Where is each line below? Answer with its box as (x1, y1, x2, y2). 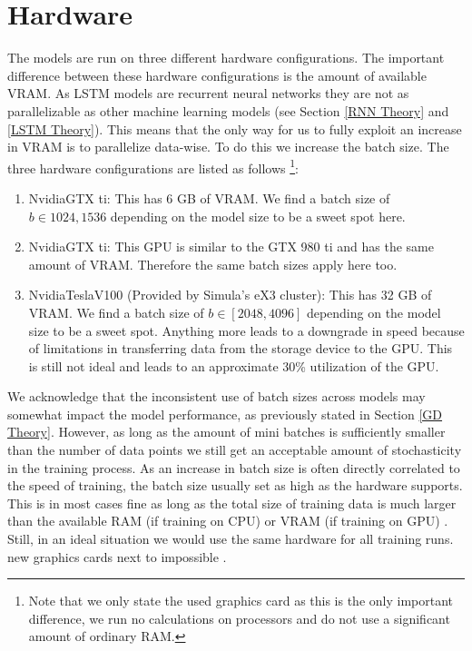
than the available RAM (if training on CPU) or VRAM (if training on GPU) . (7, 511, 448, 530)
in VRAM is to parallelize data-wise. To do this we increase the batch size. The (7, 137, 449, 156)
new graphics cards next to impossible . (7, 547, 227, 566)
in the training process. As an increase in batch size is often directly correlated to (7, 458, 460, 477)
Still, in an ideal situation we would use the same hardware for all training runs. (7, 529, 454, 548)
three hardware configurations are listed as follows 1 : (7, 155, 299, 177)
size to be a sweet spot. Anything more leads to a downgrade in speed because (28, 321, 465, 340)
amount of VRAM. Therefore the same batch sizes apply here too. (28, 254, 398, 273)
